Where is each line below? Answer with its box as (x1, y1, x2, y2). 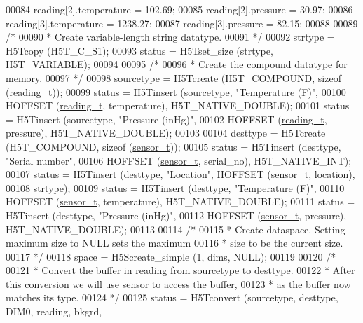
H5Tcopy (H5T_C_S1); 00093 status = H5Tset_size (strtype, (6, 43, 273, 57)
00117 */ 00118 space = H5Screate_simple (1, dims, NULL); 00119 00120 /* (6, 249, 336, 263)
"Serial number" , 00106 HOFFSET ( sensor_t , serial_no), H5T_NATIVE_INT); (6, 153, 352, 167)
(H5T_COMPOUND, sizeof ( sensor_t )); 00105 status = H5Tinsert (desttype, (6, 139, 341, 153)
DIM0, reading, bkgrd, (6, 304, 102, 319)
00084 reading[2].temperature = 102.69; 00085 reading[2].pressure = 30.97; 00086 (6, 2, 353, 16)
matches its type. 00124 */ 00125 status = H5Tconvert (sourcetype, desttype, (6, 290, 338, 305)
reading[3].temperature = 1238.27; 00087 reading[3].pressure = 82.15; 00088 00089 (6, 15, 358, 30)
